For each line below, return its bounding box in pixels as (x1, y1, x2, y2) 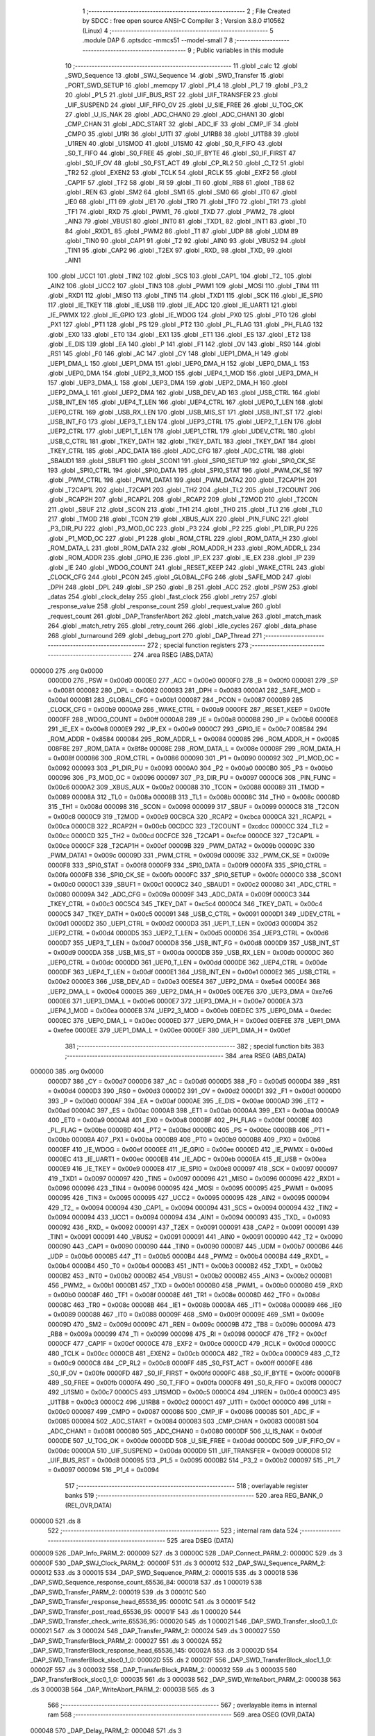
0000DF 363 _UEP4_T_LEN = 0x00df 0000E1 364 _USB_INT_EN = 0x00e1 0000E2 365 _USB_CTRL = (47, 967, 337, 976)
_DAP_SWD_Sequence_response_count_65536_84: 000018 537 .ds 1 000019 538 (30, 1578, 262, 1587)
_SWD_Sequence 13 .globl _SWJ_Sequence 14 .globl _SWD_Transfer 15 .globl (65, 72, 284, 80)
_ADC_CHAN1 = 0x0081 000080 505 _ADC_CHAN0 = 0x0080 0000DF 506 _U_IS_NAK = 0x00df (47, 1427, 322, 1435)
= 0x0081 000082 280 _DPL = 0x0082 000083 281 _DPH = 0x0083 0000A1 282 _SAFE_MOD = (47, 686, 322, 694)
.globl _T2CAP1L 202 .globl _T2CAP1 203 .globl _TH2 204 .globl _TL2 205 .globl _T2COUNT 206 (47, 485, 321, 494)
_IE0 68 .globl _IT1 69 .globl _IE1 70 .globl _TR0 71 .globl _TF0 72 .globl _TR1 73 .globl (65, 198, 306, 206)
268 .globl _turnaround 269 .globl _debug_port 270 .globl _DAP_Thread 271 (47, 631, 262, 640)
